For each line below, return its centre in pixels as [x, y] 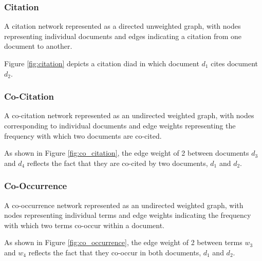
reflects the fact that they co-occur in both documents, [115, 252]
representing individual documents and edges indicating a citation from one [123, 36]
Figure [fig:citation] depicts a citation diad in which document [102, 63]
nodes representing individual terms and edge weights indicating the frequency [128, 215]
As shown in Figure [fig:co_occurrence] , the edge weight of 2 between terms [123, 242]
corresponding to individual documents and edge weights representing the [120, 125]
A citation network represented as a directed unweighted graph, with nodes [123, 26]
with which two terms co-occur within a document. [85, 225]
